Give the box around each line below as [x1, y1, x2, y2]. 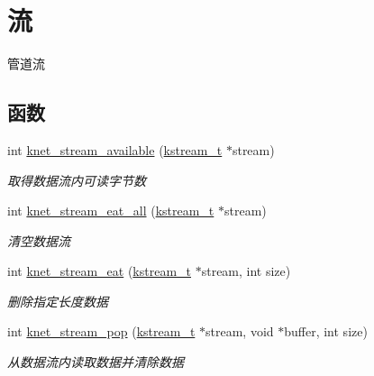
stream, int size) [201, 261, 291, 280]
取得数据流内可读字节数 [7, 170, 146, 189]
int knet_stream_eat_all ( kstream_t [7, 201, 214, 220]
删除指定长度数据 [7, 291, 108, 310]
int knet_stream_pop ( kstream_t [7, 322, 196, 341]
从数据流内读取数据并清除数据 [7, 353, 184, 371]
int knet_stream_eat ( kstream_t [7, 261, 192, 280]
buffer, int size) [284, 322, 368, 341]
